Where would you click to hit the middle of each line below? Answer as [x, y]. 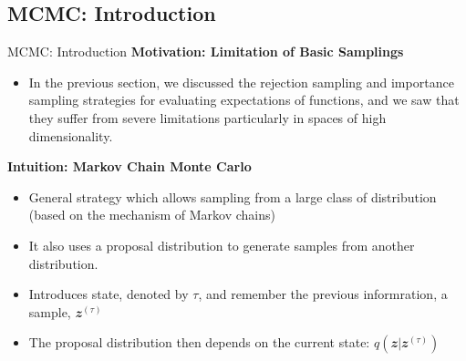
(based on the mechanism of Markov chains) [152, 215]
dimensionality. [71, 135]
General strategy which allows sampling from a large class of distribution [233, 196]
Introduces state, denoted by [109, 294]
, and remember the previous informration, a [323, 294]
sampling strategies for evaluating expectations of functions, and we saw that [244, 100]
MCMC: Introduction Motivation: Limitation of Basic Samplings [206, 52]
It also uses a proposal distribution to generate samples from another [222, 245]
